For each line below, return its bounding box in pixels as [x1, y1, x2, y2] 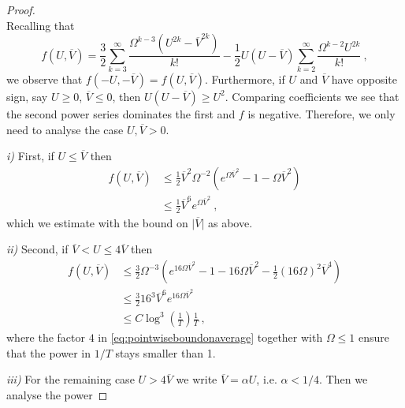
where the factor [6, 329, 86, 346]
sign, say [6, 88, 48, 104]
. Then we [319, 371, 368, 387]
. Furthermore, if [204, 70, 285, 87]
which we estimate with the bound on [6, 214, 188, 230]
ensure [359, 329, 390, 346]
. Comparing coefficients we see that [225, 88, 399, 104]
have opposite [331, 70, 398, 87]
